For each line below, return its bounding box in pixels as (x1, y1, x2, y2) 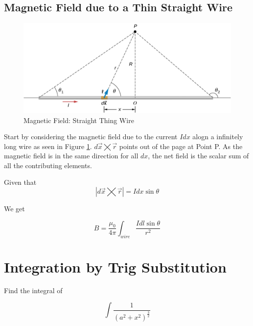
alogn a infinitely (192, 131, 243, 142)
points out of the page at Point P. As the (119, 141, 243, 151)
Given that (4, 176, 37, 187)
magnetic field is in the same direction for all (4, 150, 138, 161)
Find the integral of (4, 285, 63, 295)
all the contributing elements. (4, 160, 92, 171)
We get (4, 203, 25, 214)
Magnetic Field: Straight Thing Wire (23, 115, 134, 125)
